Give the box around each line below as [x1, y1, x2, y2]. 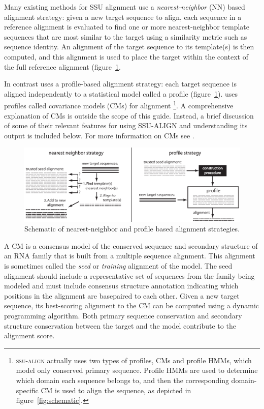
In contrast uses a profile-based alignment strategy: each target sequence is [4, 78, 237, 89]
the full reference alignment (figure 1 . [4, 61, 121, 72]
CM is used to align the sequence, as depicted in [41, 385, 191, 395]
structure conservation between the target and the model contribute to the [4, 320, 236, 331]
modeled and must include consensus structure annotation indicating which [4, 280, 239, 291]
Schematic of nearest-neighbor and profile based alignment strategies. [24, 223, 240, 234]
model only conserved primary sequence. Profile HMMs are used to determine [16, 365, 258, 375]
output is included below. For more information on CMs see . [4, 130, 194, 140]
